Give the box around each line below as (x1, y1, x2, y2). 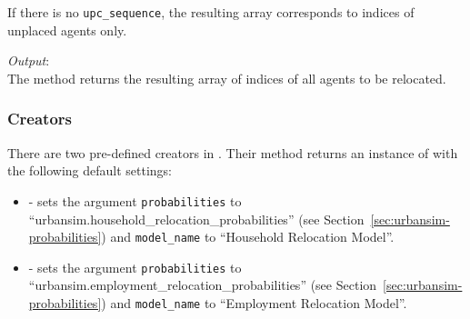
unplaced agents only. (7, 20, 127, 39)
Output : (7, 51, 50, 70)
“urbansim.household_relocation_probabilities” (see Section (28, 209, 365, 228)
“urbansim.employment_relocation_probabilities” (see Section (28, 275, 377, 294)
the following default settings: (7, 161, 173, 180)
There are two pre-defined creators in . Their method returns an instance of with (7, 143, 458, 162)
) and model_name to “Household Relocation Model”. (101, 227, 395, 246)
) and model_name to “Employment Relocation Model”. (101, 294, 407, 312)
